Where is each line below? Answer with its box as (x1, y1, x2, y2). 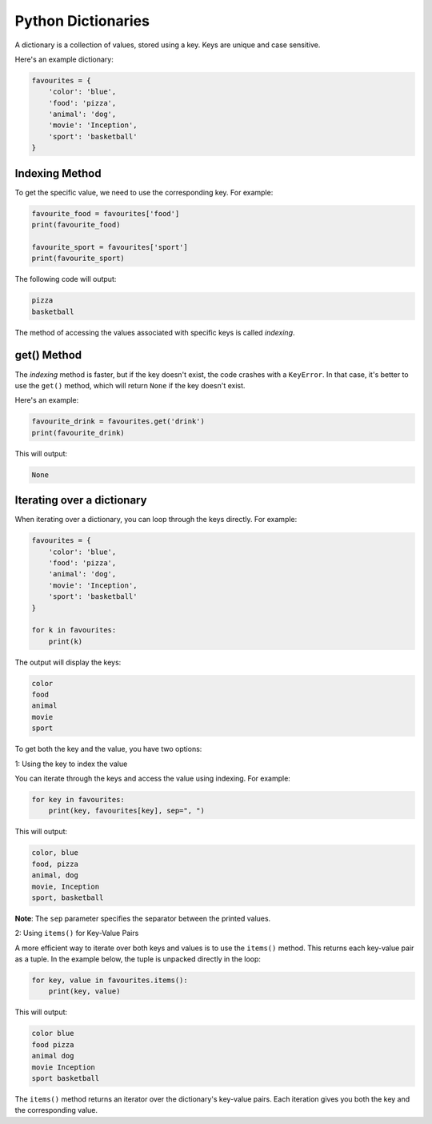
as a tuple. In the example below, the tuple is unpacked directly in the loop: (14, 954, 262, 964)
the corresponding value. (14, 1106, 98, 1115)
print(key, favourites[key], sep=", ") (48, 806, 206, 816)
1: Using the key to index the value (14, 759, 128, 769)
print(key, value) (48, 987, 121, 996)
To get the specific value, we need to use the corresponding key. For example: (14, 187, 274, 197)
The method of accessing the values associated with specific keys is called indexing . (14, 327, 295, 337)
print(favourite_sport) (31, 254, 126, 263)
